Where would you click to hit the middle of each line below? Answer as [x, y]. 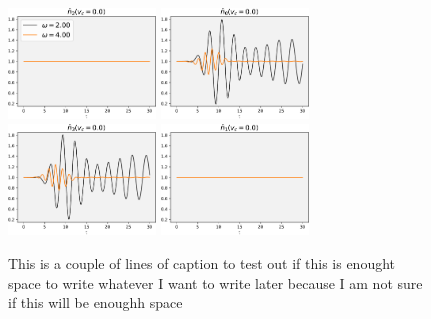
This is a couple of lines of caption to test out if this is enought [202, 262]
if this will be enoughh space [95, 302]
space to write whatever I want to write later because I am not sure [215, 282]
